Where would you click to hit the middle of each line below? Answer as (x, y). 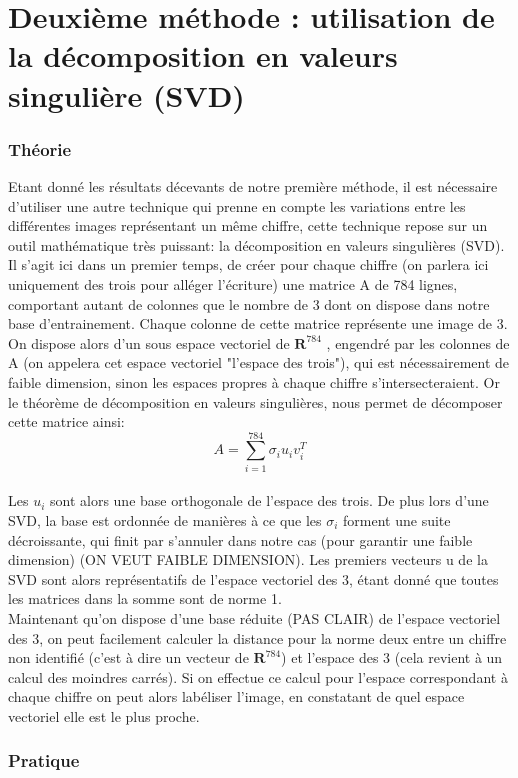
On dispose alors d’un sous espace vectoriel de (149, 342)
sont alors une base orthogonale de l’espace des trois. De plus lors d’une (269, 500)
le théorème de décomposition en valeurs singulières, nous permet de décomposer (255, 401)
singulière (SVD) (126, 94)
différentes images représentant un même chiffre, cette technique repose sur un (248, 225)
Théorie (40, 148)
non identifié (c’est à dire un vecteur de (128, 657)
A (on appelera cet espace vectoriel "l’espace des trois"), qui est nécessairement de (259, 362)
